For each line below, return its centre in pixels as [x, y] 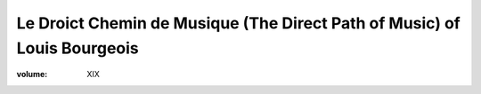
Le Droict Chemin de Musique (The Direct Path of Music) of [238, 23]
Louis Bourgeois [77, 48]
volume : [32, 74]
